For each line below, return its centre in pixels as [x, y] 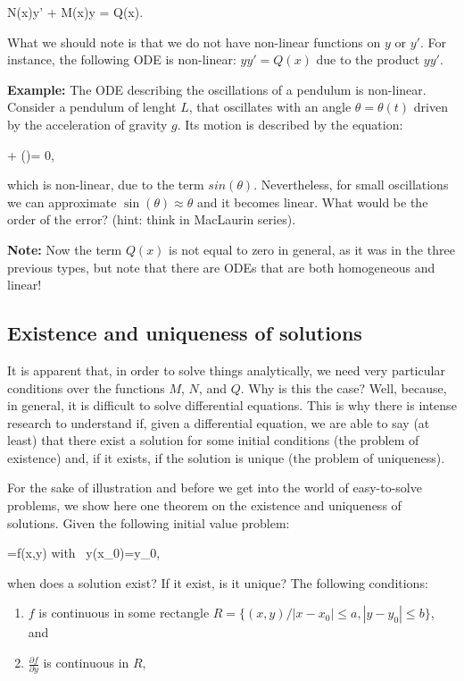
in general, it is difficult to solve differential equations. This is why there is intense [232, 405]
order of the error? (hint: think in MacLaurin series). [152, 219]
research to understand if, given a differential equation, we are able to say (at [219, 422]
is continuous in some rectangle [124, 613]
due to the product [368, 59]
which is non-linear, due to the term [106, 185]
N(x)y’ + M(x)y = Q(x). [75, 12]
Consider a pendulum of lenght [92, 107]
